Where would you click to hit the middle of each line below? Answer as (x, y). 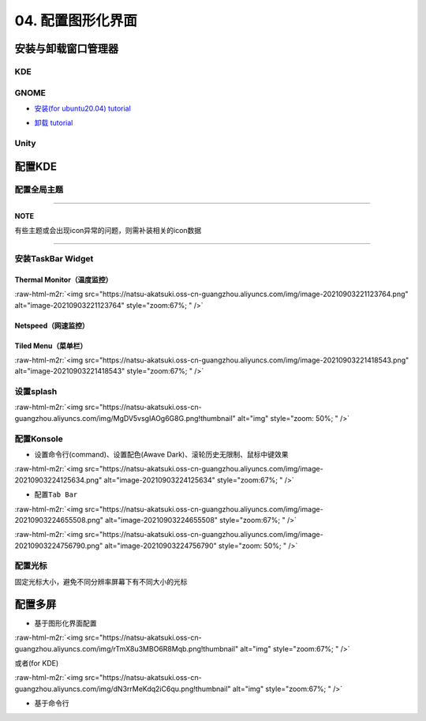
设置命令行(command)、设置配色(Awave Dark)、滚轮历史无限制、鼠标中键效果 (161, 454)
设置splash (36, 392)
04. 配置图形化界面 (76, 21)
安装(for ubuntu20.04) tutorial (83, 108)
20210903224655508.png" (59, 520)
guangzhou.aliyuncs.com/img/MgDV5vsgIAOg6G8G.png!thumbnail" (125, 418)
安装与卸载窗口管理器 (66, 49)
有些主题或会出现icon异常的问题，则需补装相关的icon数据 (108, 231)
